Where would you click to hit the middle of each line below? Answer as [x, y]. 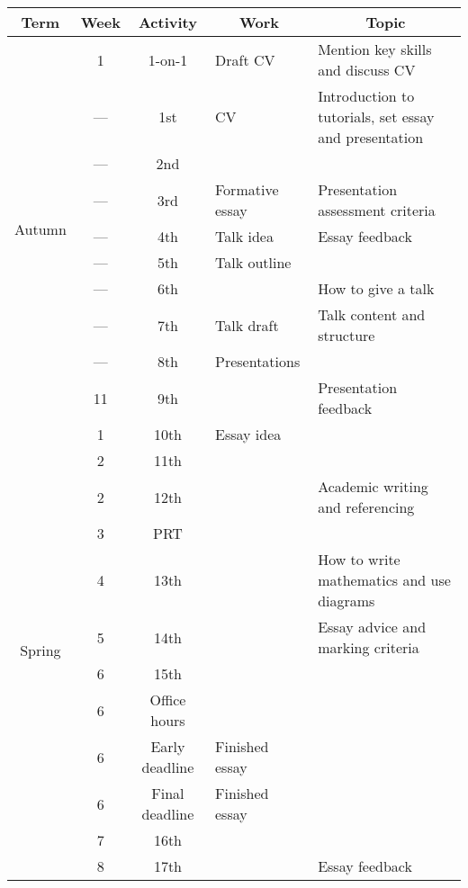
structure [346, 335]
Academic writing [373, 486]
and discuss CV [367, 70]
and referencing [366, 507]
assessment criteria [377, 210]
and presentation [371, 137]
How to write [359, 559]
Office [168, 700]
